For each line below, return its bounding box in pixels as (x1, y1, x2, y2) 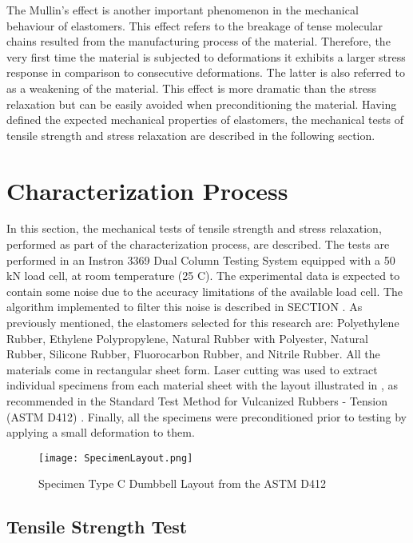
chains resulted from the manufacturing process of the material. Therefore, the (6, 33, 391, 50)
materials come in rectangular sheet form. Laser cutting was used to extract (6, 361, 378, 377)
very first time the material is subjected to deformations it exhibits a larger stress (6, 48, 406, 65)
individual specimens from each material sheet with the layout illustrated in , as (6, 377, 399, 393)
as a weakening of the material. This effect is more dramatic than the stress (6, 79, 376, 96)
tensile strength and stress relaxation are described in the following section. (6, 126, 375, 143)
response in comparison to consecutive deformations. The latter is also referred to (6, 64, 405, 81)
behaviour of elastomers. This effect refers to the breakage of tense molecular (6, 17, 383, 34)
